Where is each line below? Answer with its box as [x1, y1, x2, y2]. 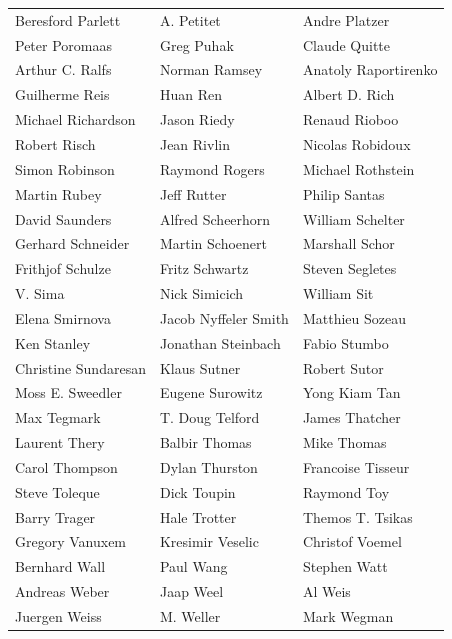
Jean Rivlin [159, 133, 230, 154]
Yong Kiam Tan [302, 382, 401, 403]
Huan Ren [159, 84, 222, 105]
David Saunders [15, 208, 112, 229]
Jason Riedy [159, 109, 235, 130]
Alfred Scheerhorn [159, 208, 271, 229]
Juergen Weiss [15, 606, 102, 626]
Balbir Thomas [159, 432, 252, 453]
